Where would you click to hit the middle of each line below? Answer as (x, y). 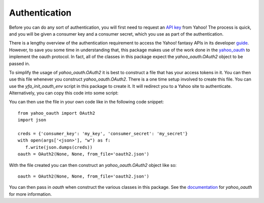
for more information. (31, 194)
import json (32, 120)
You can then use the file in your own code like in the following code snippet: (86, 102)
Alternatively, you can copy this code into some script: (64, 93)
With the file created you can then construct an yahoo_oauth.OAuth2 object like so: (93, 165)
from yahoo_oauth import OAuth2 (56, 113)
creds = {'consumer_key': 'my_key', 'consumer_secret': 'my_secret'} (103, 134)
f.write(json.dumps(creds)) (59, 147)
